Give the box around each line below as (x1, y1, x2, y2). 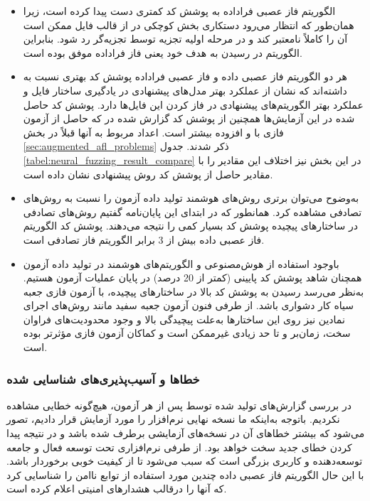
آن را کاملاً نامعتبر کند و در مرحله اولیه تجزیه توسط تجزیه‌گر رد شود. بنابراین (23, 31, 348, 46)
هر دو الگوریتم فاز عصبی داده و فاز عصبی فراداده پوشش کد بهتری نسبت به (23, 69, 347, 84)
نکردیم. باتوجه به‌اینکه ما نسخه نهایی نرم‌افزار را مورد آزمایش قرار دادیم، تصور (6, 411, 340, 426)
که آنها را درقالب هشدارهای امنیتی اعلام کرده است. (6, 481, 227, 496)
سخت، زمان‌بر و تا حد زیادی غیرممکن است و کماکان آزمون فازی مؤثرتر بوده (23, 325, 351, 340)
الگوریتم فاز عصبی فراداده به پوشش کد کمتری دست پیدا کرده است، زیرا (23, 4, 336, 18)
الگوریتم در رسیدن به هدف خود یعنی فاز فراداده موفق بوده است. (23, 45, 302, 60)
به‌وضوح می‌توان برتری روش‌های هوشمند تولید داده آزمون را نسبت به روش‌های (23, 190, 359, 205)
